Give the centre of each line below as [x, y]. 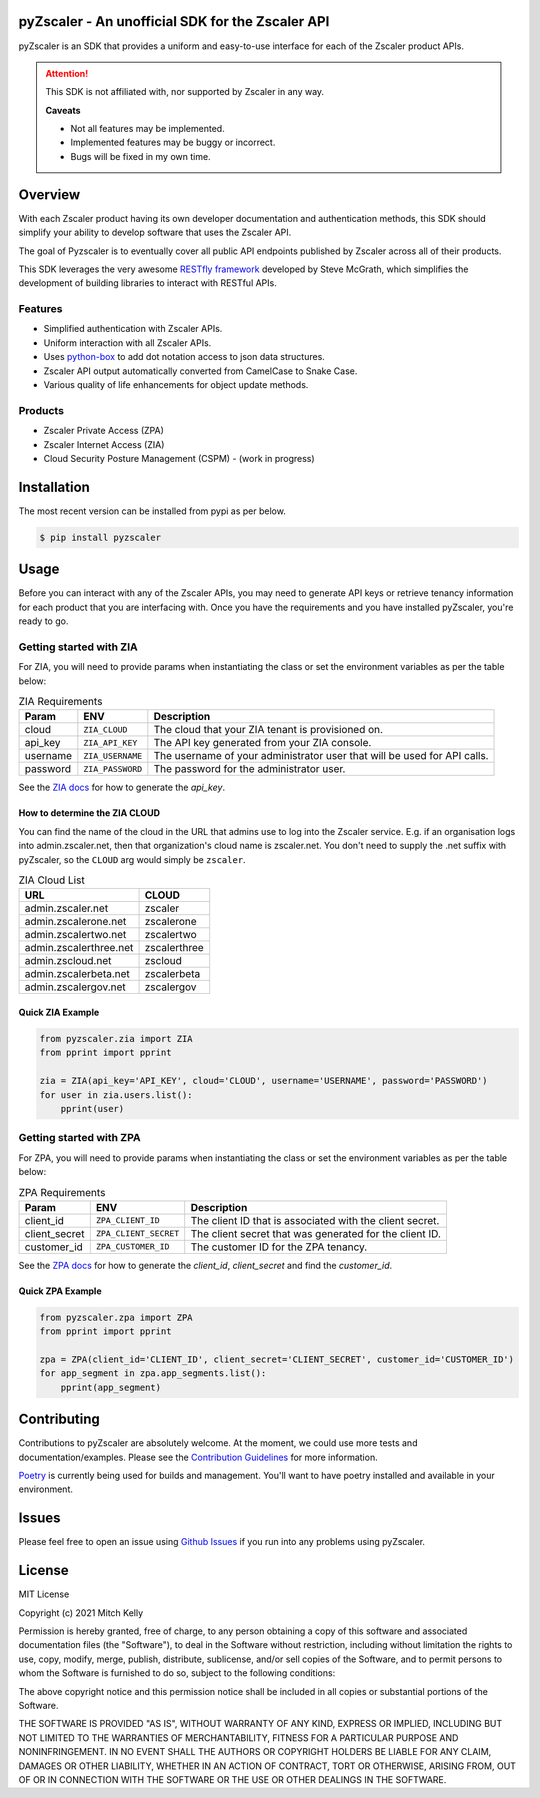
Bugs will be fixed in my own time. [140, 156]
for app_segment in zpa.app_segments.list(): [153, 1373]
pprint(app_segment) [111, 1387]
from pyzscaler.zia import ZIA [116, 1038]
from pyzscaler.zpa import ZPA [116, 1317]
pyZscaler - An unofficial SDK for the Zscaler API [174, 21]
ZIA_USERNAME [113, 755]
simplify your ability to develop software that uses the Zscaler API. [155, 232]
